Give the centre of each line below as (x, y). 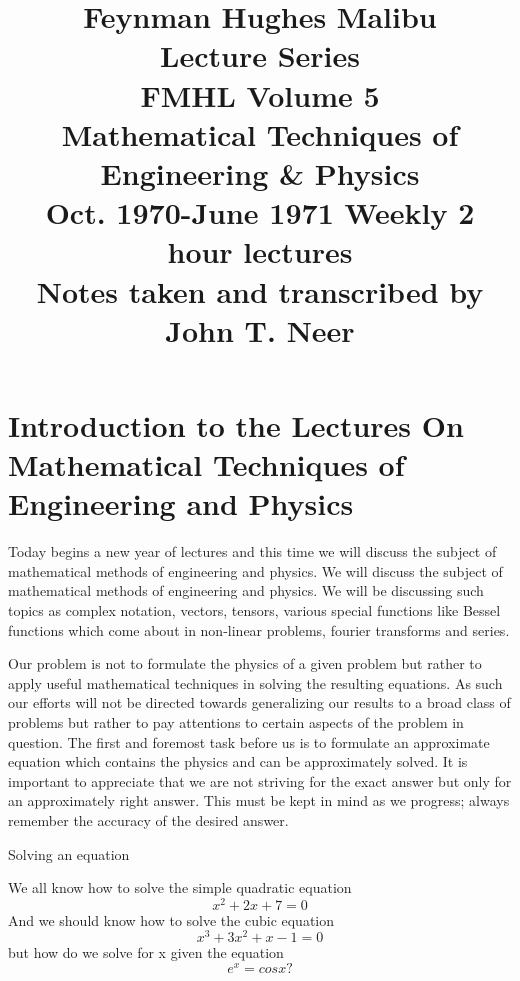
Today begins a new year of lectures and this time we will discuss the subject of (252, 551)
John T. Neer (260, 329)
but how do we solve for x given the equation (146, 952)
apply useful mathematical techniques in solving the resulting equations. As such (255, 682)
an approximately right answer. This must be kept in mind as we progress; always (259, 800)
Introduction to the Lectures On (236, 424)
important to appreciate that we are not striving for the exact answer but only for (260, 780)
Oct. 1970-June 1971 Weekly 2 (260, 212)
